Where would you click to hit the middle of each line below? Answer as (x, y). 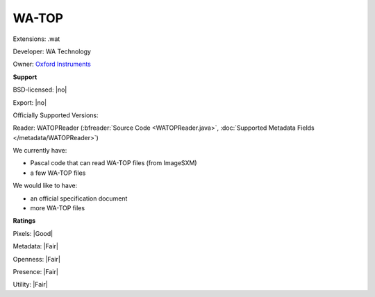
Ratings (24, 221)
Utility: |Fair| (30, 285)
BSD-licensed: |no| (40, 90)
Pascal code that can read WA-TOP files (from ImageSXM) (114, 163)
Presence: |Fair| (36, 271)
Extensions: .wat (36, 39)
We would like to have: (45, 186)
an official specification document (79, 198)
